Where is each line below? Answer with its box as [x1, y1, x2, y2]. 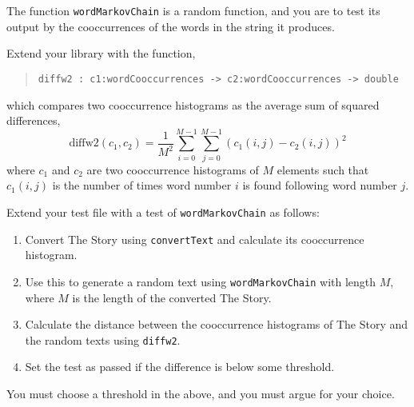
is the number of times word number [52, 177, 232, 194]
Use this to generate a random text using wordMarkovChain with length [25, 273, 376, 289]
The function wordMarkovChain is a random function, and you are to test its [6, 2, 380, 18]
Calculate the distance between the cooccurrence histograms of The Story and [25, 316, 408, 333]
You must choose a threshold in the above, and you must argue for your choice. [6, 385, 395, 401]
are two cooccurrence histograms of [86, 161, 259, 178]
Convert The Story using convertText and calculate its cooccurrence [25, 230, 364, 247]
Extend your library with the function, [6, 45, 196, 62]
